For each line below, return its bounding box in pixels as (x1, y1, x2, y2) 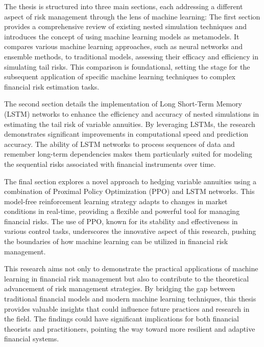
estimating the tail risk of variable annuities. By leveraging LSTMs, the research (4, 118, 255, 129)
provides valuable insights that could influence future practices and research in (4, 303, 250, 314)
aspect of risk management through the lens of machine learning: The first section (4, 11, 260, 21)
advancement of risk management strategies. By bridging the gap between (4, 283, 235, 294)
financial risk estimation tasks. (4, 81, 100, 92)
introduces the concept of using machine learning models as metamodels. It (4, 31, 239, 41)
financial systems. (4, 333, 59, 344)
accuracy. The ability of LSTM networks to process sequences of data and (4, 138, 235, 149)
